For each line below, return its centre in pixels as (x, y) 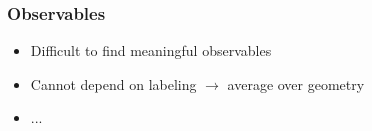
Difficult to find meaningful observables (151, 50)
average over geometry (296, 83)
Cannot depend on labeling (113, 83)
